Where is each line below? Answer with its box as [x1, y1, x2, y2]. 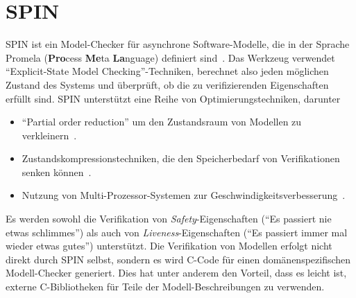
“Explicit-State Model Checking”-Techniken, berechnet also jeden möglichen [6, 64, 329, 78]
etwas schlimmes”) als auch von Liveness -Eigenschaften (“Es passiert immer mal [6, 225, 348, 239]
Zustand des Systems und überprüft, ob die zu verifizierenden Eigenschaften [6, 77, 329, 91]
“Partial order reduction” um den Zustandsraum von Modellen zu [22, 114, 302, 129]
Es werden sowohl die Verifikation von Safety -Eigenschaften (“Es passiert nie [6, 211, 332, 226]
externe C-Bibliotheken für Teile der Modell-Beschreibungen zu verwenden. [6, 279, 325, 294]
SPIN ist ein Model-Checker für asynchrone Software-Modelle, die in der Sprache [6, 37, 350, 51]
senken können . [22, 164, 92, 179]
